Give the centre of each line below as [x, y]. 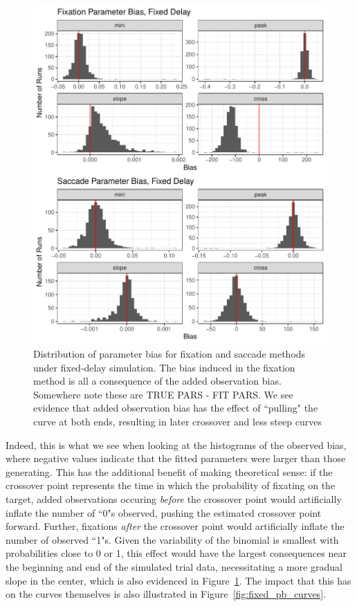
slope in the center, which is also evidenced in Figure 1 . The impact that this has [178, 580]
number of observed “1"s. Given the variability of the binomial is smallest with [172, 539]
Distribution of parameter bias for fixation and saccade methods [170, 354]
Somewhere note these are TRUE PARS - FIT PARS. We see [163, 394]
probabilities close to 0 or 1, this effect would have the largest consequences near [176, 553]
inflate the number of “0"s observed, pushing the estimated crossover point [164, 512]
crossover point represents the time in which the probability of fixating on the [171, 485]
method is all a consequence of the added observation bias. [157, 381]
